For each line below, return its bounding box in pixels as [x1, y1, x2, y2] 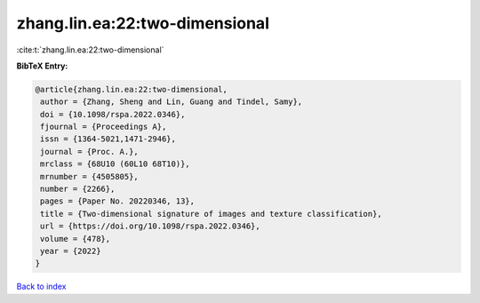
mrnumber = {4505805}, [40, 171, 140, 181]
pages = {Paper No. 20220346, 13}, [40, 196, 196, 206]
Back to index [16, 281, 67, 292]
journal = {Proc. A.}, [40, 147, 140, 156]
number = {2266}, [40, 184, 116, 195]
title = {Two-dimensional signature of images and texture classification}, [40, 209, 382, 219]
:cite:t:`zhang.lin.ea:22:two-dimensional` [16, 44, 164, 55]
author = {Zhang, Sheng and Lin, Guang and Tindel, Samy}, [40, 97, 303, 107]
